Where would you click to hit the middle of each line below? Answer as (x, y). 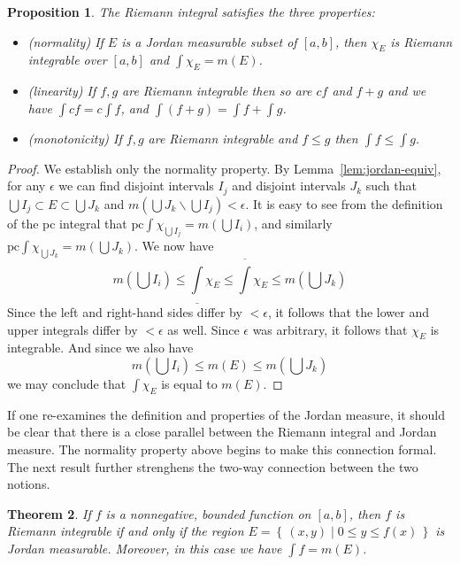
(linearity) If (62, 91)
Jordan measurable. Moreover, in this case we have (145, 548)
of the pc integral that (67, 223)
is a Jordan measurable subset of (209, 41)
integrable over (67, 60)
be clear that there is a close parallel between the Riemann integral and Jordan (222, 432)
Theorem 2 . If (49, 513)
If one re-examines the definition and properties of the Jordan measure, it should (226, 414)
